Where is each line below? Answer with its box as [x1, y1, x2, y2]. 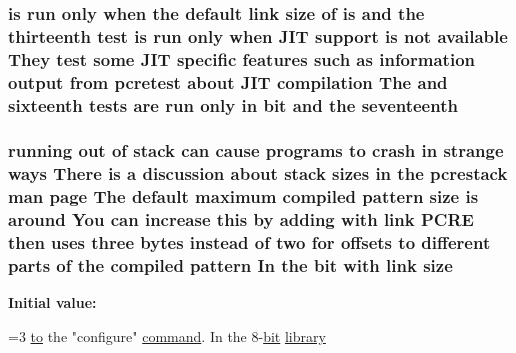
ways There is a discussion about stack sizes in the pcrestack [8, 161, 508, 186]
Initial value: [8, 292, 97, 313]
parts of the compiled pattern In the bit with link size [8, 253, 453, 278]
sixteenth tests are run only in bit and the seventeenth [8, 92, 458, 117]
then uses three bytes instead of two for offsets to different [8, 230, 491, 255]
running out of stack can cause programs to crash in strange [8, 138, 504, 163]
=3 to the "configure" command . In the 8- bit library [8, 325, 326, 346]
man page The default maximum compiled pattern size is [8, 184, 479, 209]
